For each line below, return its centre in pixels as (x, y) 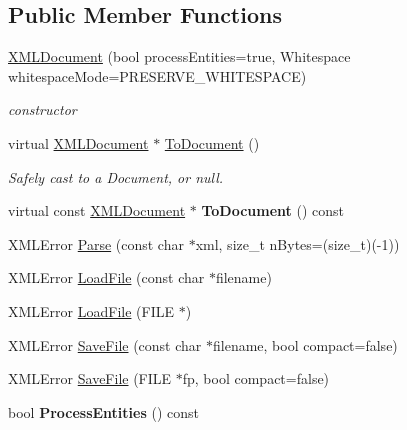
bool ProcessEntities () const (103, 411)
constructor (42, 109)
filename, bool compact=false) (305, 344)
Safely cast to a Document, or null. (116, 176)
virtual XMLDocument (78, 142)
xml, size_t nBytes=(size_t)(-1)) (297, 243)
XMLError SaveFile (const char (105, 344)
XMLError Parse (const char (96, 243)
